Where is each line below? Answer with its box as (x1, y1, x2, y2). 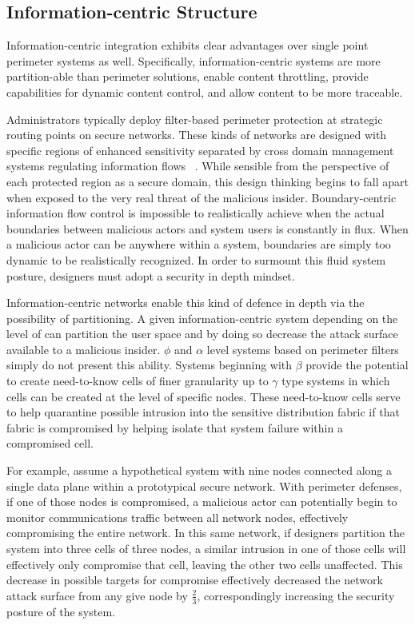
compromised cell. (6, 435, 94, 452)
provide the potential (305, 356, 409, 373)
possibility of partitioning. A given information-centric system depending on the (6, 309, 398, 326)
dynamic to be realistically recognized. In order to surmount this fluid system (6, 251, 386, 268)
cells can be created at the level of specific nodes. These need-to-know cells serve (6, 388, 401, 404)
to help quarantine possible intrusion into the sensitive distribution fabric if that (6, 404, 400, 420)
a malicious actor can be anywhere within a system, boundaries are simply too (6, 236, 391, 253)
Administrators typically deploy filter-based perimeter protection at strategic (6, 110, 383, 127)
